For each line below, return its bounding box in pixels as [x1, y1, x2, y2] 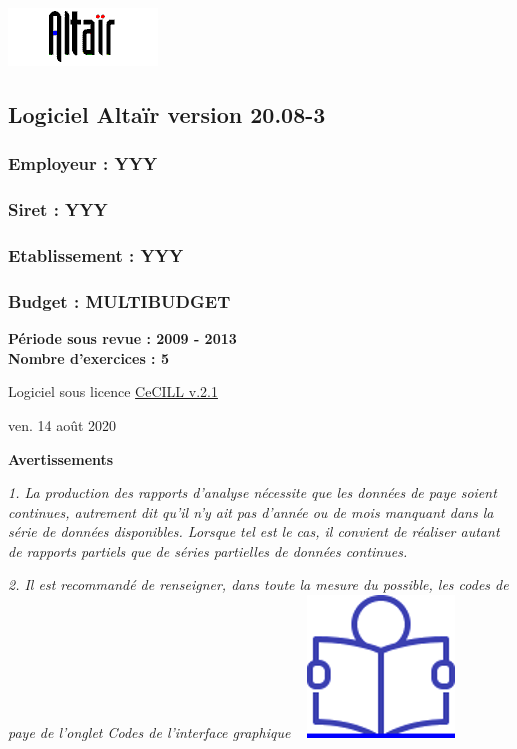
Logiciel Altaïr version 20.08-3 [8, 98, 326, 129]
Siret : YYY [8, 197, 108, 222]
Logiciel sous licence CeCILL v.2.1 [8, 381, 218, 402]
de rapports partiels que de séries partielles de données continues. [8, 540, 408, 561]
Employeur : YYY [8, 151, 158, 176]
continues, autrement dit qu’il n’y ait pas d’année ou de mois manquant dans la [8, 501, 494, 522]
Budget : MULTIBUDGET [8, 288, 231, 313]
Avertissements [8, 448, 114, 469]
